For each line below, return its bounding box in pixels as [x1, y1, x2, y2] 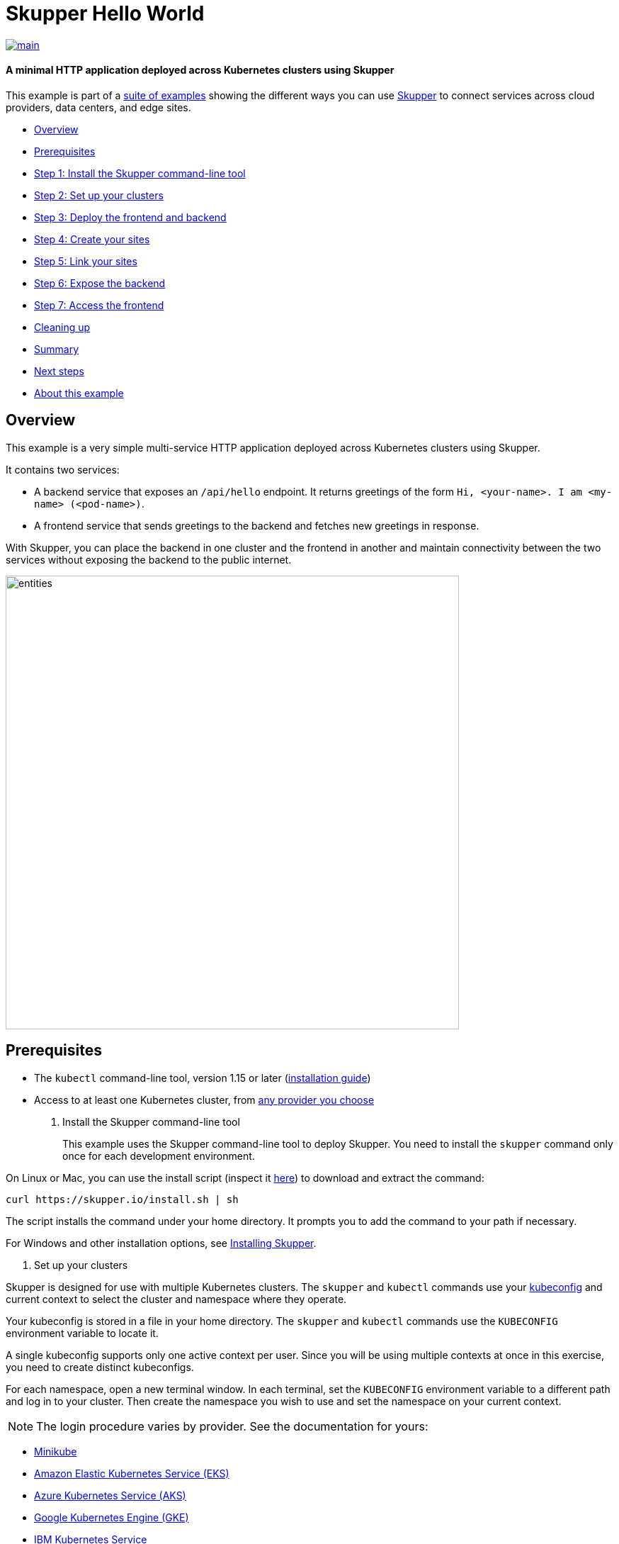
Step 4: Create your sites [34, 233, 150, 245]
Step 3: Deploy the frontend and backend [34, 211, 227, 223]
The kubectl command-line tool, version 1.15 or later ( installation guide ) [34, 1071, 371, 1084]
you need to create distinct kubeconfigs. [6, 1360, 194, 1373]
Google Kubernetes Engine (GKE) [34, 1511, 189, 1523]
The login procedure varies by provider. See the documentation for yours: [36, 1419, 428, 1433]
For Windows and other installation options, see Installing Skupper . [6, 1236, 317, 1249]
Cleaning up [34, 320, 91, 333]
